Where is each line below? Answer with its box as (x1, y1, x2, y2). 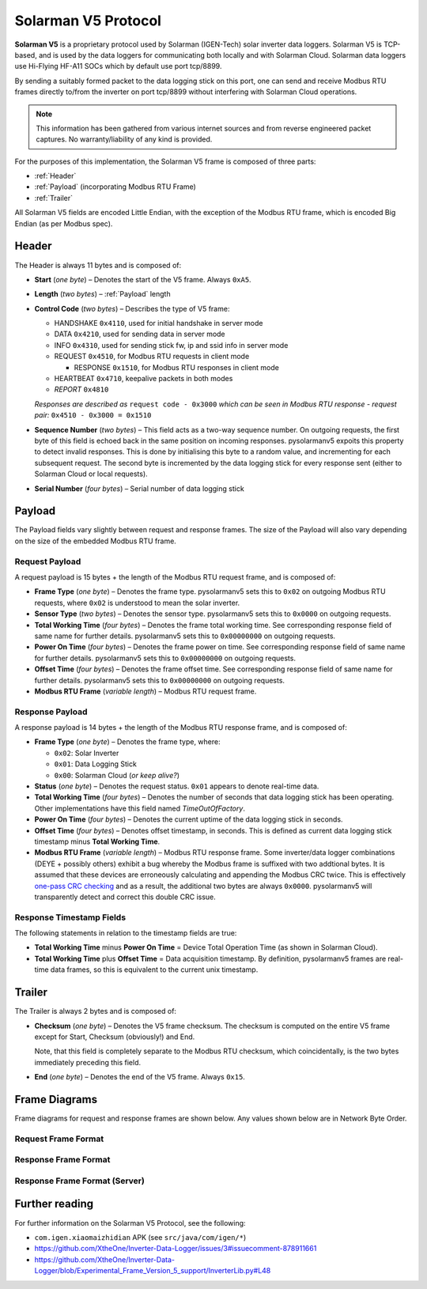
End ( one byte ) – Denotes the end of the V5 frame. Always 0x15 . (34, 1072, 245, 1082)
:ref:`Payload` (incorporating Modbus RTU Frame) (34, 182, 197, 191)
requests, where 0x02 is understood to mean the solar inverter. (34, 598, 240, 607)
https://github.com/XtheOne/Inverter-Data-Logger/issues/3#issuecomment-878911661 (34, 1244, 317, 1253)
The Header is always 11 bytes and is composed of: (14, 260, 182, 270)
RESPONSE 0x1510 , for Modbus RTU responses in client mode (74, 362, 280, 372)
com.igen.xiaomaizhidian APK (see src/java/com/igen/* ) (34, 1232, 247, 1242)
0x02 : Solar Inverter (54, 748, 119, 758)
